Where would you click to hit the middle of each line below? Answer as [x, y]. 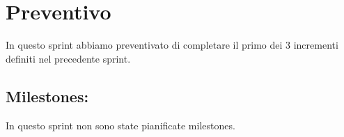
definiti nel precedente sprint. [68, 58]
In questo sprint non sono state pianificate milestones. [120, 125]
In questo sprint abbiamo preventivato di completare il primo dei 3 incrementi [172, 45]
